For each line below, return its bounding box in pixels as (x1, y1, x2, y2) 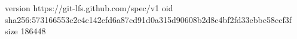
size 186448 (5, 25, 46, 37)
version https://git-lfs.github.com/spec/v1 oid (5, 2, 173, 14)
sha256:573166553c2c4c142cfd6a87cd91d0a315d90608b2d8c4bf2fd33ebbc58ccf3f (5, 13, 292, 25)
